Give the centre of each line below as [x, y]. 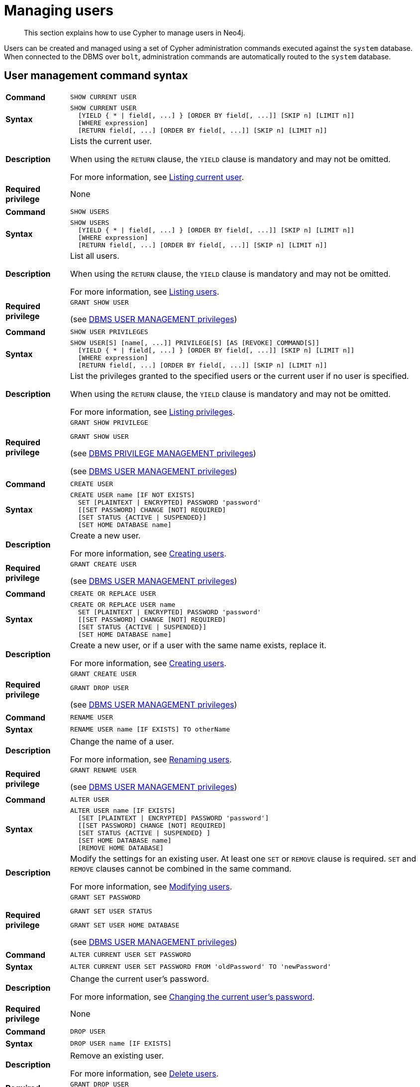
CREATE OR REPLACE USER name [123, 604]
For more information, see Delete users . [145, 1073]
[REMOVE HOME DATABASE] [121, 848]
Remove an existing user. [117, 1055]
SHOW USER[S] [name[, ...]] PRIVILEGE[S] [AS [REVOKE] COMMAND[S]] [195, 343]
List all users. [95, 256]
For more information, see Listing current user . [157, 177]
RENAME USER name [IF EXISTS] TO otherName [150, 729]
